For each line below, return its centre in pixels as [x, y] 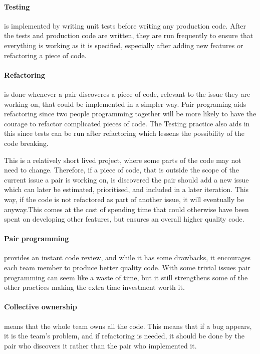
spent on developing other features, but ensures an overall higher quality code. [124, 219]
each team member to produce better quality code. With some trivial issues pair [127, 268]
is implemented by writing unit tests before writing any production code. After [125, 25]
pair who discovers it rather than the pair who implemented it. [100, 345]
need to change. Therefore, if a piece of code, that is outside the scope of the [121, 170]
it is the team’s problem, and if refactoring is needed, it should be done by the [124, 336]
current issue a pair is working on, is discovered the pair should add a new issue [126, 179]
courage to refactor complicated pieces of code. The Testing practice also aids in [127, 123]
